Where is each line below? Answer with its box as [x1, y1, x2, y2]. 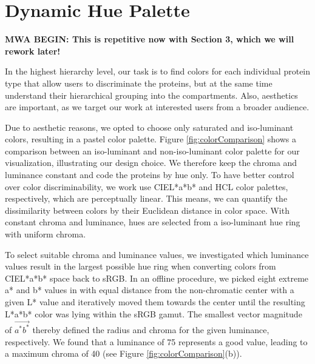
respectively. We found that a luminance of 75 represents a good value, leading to [5, 335, 308, 348]
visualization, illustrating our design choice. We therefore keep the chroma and [5, 156, 297, 169]
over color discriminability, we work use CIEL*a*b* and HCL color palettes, [5, 180, 288, 193]
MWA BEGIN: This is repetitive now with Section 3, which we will [5, 33, 294, 45]
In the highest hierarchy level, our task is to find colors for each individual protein [5, 65, 311, 78]
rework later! [5, 44, 61, 57]
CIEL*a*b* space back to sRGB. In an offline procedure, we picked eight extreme [5, 271, 309, 284]
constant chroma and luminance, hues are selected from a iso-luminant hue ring [5, 216, 300, 228]
